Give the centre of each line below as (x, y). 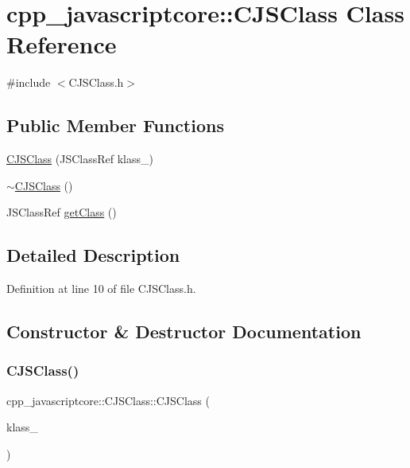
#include (29, 82)
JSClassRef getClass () (62, 212)
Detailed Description (93, 255)
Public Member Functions (115, 125)
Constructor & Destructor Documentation (184, 331)
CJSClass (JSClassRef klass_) (80, 159)
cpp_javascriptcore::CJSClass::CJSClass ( (108, 400)
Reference (62, 44)
